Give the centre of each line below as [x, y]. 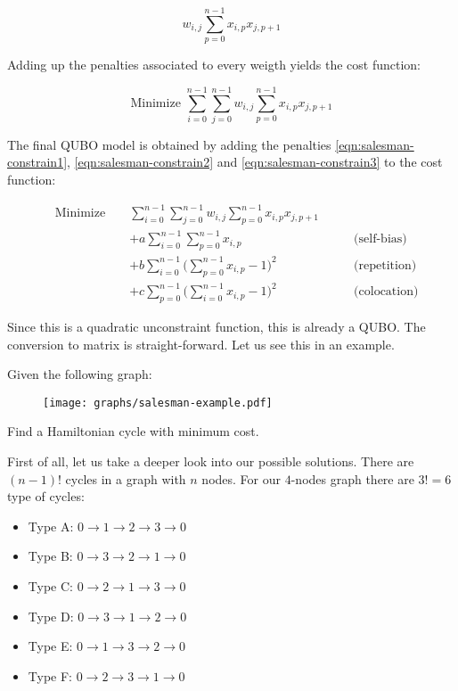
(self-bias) [380, 239]
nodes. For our [241, 478]
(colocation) [386, 292]
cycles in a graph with [126, 478]
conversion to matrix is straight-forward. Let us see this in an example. [201, 344]
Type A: [51, 526]
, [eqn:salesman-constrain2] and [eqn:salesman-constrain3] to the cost [255, 162]
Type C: [50, 585]
